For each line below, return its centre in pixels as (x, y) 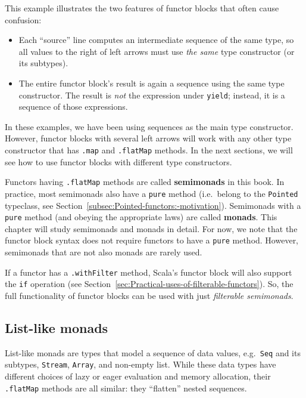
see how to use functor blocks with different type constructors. (118, 161)
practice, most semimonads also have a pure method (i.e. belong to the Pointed (152, 193)
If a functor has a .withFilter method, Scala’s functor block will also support (149, 272)
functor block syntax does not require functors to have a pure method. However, (152, 240)
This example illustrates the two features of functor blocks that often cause (142, 8)
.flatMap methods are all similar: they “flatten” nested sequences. (126, 388)
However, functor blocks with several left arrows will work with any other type (148, 138)
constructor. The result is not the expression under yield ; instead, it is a (152, 95)
